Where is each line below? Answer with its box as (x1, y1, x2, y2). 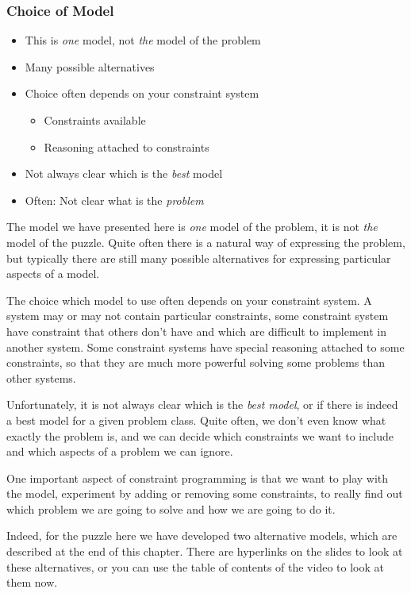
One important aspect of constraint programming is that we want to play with (6, 469, 389, 486)
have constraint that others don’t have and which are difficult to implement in (6, 322, 386, 339)
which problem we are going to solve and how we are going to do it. (6, 500, 336, 517)
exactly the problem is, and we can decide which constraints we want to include (6, 427, 394, 444)
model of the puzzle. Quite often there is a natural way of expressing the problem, (6, 233, 405, 250)
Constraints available (44, 112, 146, 128)
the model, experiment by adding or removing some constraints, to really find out (6, 485, 403, 502)
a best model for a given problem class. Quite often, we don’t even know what (6, 411, 386, 428)
